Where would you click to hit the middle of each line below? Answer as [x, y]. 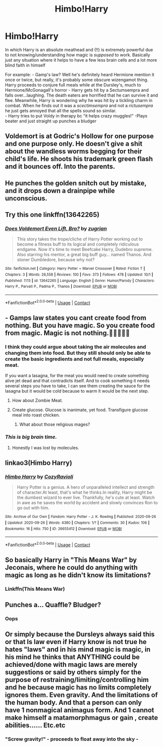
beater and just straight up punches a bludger [51, 121]
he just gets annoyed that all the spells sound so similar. [61, 111]
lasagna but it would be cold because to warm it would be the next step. [77, 391]
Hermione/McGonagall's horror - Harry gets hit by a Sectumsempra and [77, 90]
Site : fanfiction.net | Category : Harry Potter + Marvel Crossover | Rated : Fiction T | [75, 269]
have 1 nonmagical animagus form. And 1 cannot [80, 710]
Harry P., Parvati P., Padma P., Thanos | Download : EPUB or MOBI [61, 287]
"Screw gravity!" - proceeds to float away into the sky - [72, 739]
